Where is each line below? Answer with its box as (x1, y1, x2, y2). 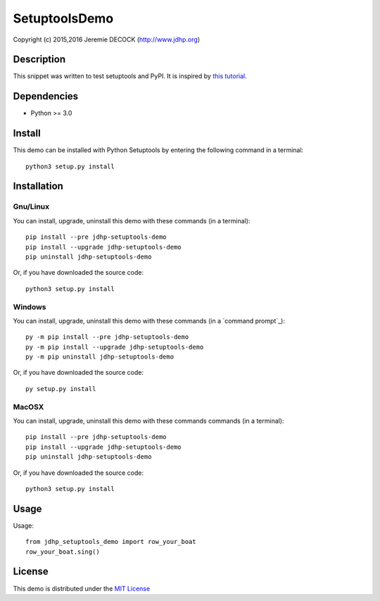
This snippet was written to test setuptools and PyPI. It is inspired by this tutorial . (13, 72, 248, 80)
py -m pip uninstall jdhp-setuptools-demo (25, 353, 175, 361)
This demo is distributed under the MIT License (13, 584, 151, 593)
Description (13, 54, 66, 66)
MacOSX (13, 402, 44, 411)
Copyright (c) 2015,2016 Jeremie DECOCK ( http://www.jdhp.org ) (13, 35, 201, 44)
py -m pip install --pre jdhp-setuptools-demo (25, 333, 189, 341)
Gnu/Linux (13, 202, 49, 211)
